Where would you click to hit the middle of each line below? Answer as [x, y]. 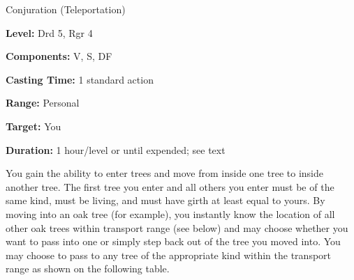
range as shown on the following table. [88, 269]
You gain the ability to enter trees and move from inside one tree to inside [164, 173]
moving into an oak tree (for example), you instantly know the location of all [170, 213]
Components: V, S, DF [59, 56]
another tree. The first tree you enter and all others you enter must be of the [170, 186]
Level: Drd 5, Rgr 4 [49, 32]
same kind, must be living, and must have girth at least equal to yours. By [165, 200]
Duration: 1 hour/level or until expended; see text [116, 149]
